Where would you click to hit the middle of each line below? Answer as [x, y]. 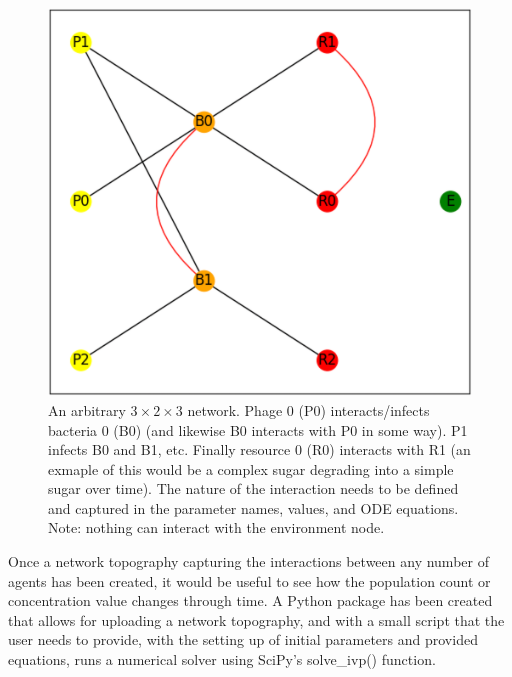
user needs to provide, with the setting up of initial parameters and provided [243, 639]
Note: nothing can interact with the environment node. [216, 527]
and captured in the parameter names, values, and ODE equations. [253, 507]
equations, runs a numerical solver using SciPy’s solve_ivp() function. [222, 659]
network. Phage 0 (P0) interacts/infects [308, 409]
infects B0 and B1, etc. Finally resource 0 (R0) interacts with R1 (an [259, 449]
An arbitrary [87, 409]
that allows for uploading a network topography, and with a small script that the [256, 619]
